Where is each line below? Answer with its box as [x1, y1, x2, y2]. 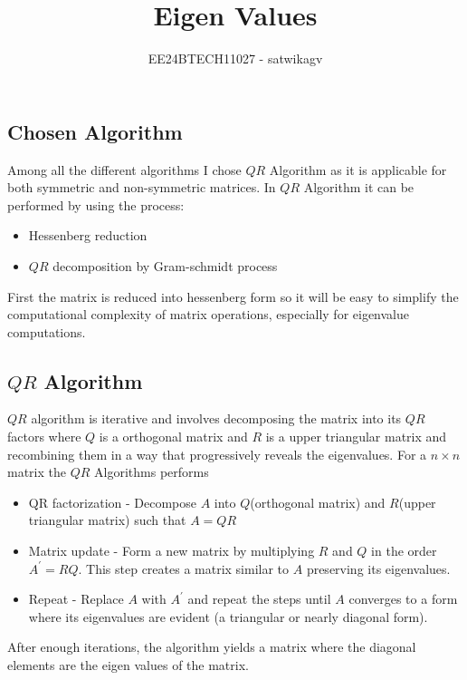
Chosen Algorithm [7, 117, 183, 145]
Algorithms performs [94, 462, 209, 481]
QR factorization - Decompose [28, 492, 197, 511]
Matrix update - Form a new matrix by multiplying [28, 541, 315, 560]
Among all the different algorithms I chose [7, 160, 242, 179]
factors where [7, 427, 81, 446]
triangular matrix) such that [28, 510, 186, 529]
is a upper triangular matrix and [265, 427, 447, 446]
